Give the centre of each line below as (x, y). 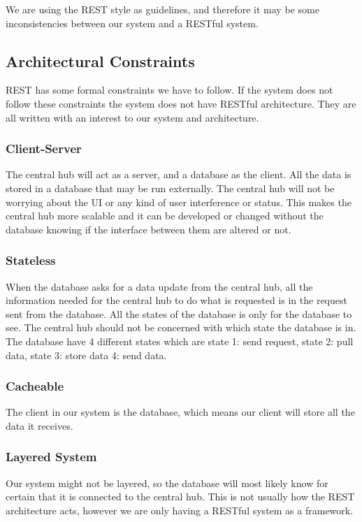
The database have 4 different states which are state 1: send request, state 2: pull (180, 341)
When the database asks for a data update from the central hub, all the (159, 286)
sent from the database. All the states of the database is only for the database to (179, 313)
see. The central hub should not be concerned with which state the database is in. (181, 327)
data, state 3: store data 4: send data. (86, 355)
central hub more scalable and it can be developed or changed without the (165, 216)
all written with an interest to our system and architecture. (132, 117)
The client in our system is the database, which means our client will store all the (180, 412)
